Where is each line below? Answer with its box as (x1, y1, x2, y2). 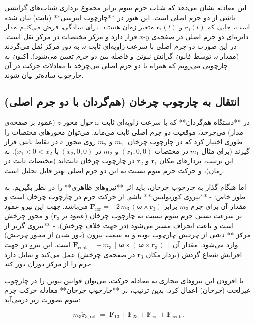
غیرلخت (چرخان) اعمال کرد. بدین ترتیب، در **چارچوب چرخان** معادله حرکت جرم (4, 285, 250, 295)
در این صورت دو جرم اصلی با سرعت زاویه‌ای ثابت (88, 41, 237, 51)
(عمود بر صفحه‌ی (4, 117, 55, 127)
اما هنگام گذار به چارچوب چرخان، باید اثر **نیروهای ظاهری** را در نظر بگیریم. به (4, 181, 246, 192)
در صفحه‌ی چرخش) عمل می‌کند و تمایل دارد (4, 249, 135, 259)
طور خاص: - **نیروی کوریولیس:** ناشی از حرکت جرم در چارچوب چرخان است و (4, 191, 246, 202)
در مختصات (154, 146, 188, 156)
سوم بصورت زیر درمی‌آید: (4, 294, 81, 305)
